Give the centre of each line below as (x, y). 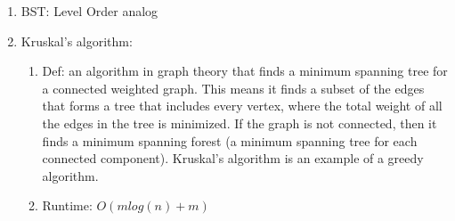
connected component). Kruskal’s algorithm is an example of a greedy (233, 158)
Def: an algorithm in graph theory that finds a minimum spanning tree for (245, 71)
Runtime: (67, 205)
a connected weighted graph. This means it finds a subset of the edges (233, 88)
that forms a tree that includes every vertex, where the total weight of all (242, 106)
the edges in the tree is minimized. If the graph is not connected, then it (240, 123)
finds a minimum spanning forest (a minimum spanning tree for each (230, 140)
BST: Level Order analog (89, 11)
